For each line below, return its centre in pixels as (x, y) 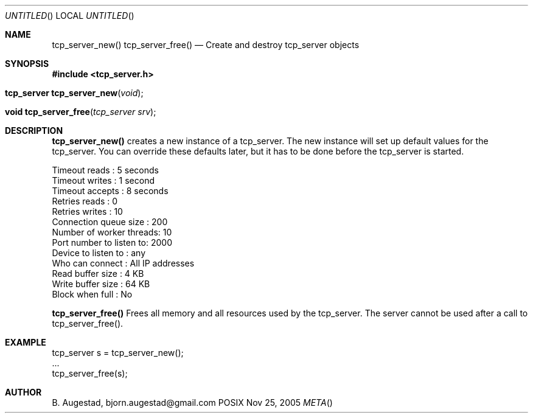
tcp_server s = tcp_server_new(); (118, 353)
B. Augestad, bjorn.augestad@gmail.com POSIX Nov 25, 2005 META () (192, 402)
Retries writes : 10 (87, 211)
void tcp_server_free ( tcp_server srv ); (81, 112)
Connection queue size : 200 (110, 222)
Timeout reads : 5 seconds (105, 170)
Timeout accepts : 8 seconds (110, 191)
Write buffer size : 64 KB (101, 284)
